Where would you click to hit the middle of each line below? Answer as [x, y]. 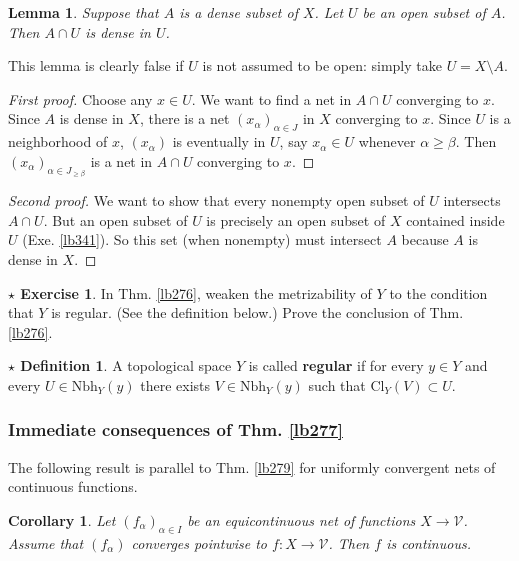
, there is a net [184, 118]
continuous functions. [73, 486]
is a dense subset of [238, 12]
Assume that [46, 542]
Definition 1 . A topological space [126, 365]
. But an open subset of [115, 219]
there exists [175, 384]
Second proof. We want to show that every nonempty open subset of [216, 200]
